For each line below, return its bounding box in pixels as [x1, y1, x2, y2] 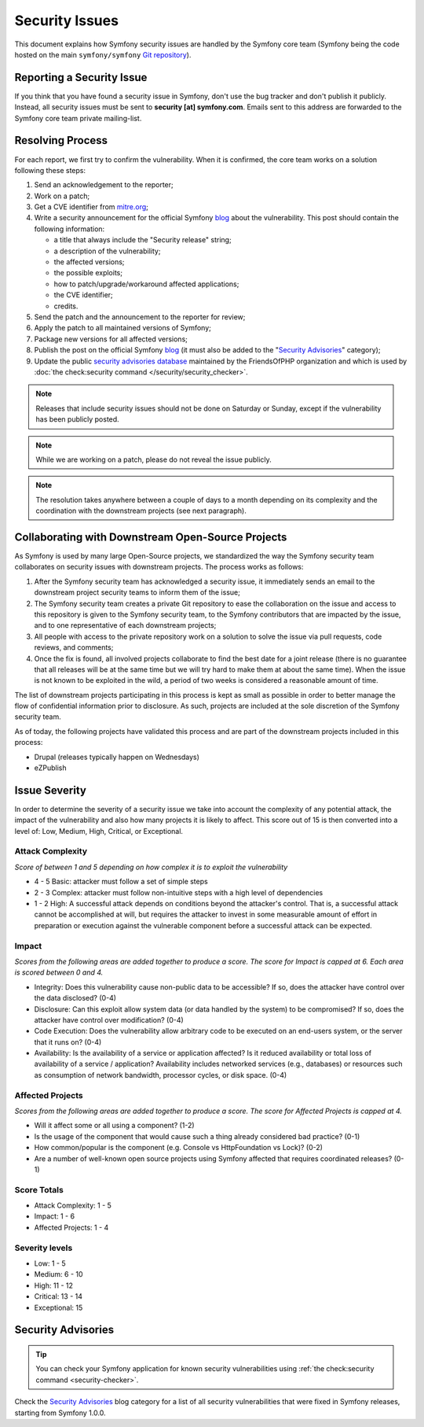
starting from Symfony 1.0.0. [14, 1408, 106, 1418]
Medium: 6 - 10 [34, 1270, 83, 1279]
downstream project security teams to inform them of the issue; [34, 588, 241, 597]
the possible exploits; [53, 268, 123, 278]
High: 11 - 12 [34, 1281, 74, 1290]
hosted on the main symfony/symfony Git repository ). [14, 50, 192, 59]
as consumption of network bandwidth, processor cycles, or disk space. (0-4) [34, 1070, 287, 1079]
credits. [53, 301, 79, 311]
